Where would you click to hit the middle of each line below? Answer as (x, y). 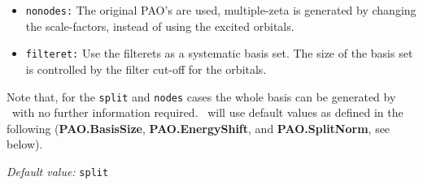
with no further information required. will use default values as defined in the (207, 112)
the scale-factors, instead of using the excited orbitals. (160, 26)
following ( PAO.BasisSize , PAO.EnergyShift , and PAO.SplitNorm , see (198, 128)
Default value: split (58, 171)
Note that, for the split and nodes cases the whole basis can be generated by (201, 96)
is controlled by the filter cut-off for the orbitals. (146, 69)
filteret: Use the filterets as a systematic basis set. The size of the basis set (219, 53)
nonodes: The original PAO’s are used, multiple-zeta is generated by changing (221, 10)
